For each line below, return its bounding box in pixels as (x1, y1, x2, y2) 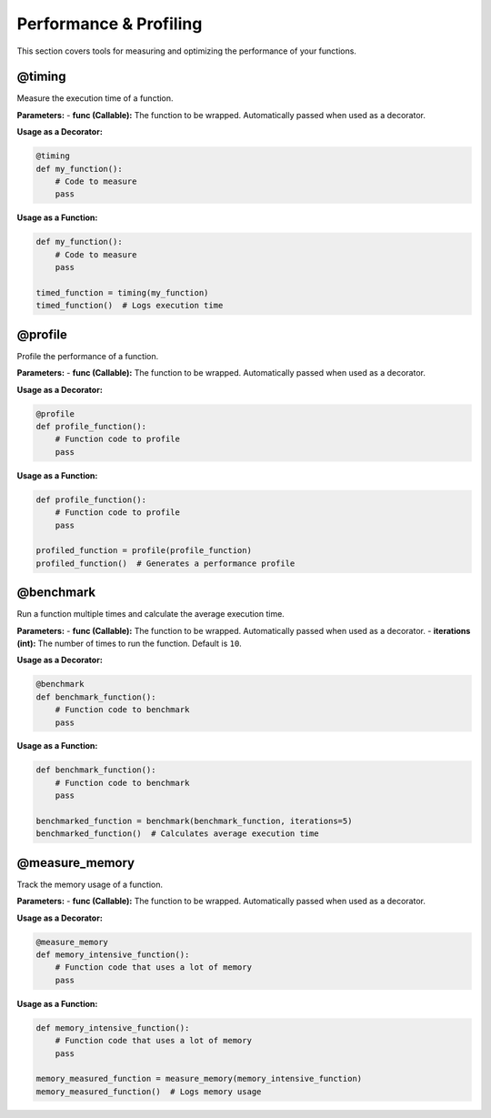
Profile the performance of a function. (16, 350, 159, 361)
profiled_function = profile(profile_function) (35, 546, 252, 556)
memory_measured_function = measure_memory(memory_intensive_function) (35, 1073, 363, 1084)
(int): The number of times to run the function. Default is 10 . (16, 638, 243, 649)
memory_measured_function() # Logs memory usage (35, 1086, 262, 1096)
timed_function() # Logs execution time (35, 300, 224, 311)
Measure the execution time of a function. (16, 93, 174, 104)
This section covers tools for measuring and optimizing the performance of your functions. (16, 45, 356, 56)
